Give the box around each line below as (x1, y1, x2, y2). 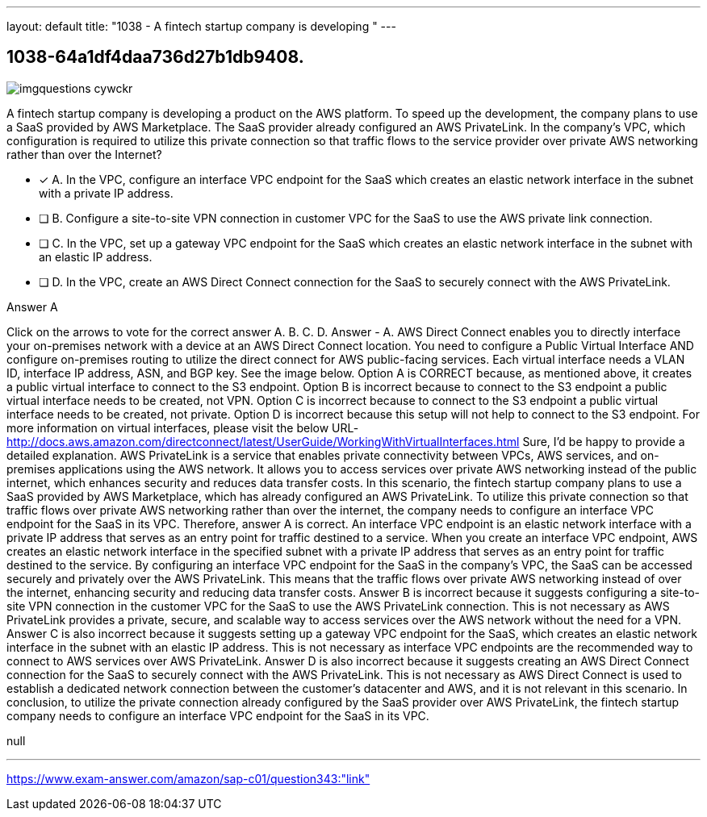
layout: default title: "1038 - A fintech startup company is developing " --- (6, 19, 396, 33)
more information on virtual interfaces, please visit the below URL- (6, 420, 359, 435)
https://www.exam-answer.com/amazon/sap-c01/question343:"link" (6, 771, 370, 786)
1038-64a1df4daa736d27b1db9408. (6, 47, 304, 68)
